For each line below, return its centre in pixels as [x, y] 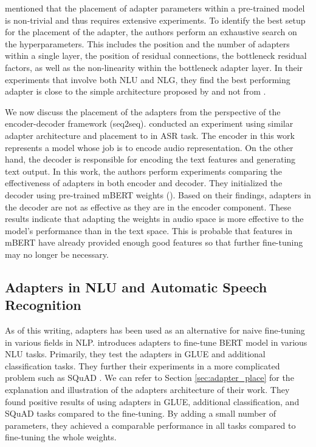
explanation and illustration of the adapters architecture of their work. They [147, 390]
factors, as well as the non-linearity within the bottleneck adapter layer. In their [154, 67]
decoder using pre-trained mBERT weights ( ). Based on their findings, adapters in [158, 194]
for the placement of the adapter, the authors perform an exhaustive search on [151, 32]
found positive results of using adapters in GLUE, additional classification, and [152, 401]
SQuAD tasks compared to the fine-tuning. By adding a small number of [140, 413]
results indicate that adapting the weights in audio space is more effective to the [154, 219]
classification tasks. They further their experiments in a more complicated [143, 365]
